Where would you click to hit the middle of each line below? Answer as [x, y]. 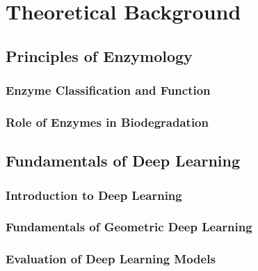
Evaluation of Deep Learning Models [111, 259]
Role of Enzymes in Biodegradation [107, 122]
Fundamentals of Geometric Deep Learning [129, 227]
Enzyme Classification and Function [108, 90]
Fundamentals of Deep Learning [123, 161]
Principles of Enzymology [99, 55]
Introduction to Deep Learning [94, 195]
